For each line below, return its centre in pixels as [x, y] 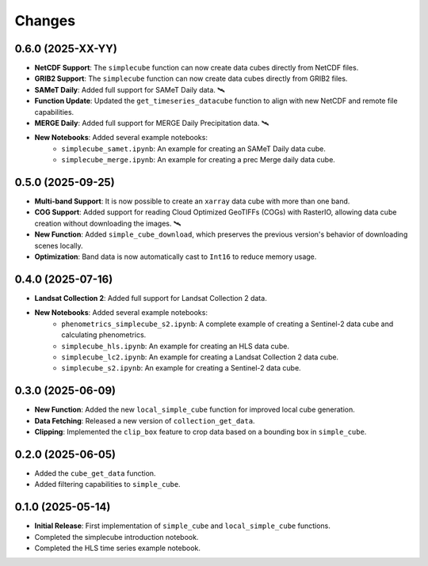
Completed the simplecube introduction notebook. [117, 537]
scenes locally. [59, 245]
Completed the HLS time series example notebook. [118, 548]
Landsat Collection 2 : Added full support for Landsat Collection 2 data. [151, 298]
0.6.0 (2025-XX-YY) [66, 49]
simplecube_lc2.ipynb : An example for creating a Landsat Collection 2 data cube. [200, 357]
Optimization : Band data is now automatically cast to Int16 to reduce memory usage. [176, 256]
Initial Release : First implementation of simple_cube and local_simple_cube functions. [182, 526]
